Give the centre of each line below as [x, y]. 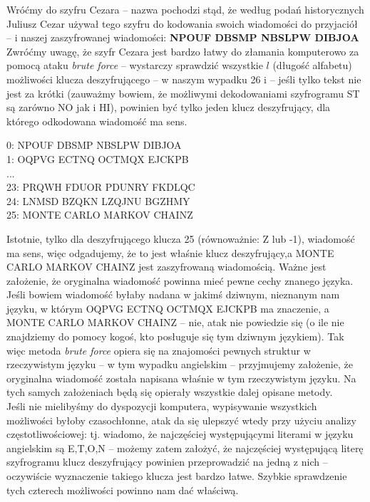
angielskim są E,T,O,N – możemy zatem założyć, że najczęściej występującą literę [185, 448]
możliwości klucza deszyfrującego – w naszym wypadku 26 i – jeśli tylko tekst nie [184, 79]
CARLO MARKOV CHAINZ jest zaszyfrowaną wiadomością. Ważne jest [166, 267]
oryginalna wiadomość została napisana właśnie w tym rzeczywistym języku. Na [181, 378]
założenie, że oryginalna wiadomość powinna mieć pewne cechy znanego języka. [180, 280]
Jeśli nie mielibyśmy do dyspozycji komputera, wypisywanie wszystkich [162, 406]
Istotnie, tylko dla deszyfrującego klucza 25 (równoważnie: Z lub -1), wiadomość [181, 238]
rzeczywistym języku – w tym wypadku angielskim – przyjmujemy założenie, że [180, 364]
